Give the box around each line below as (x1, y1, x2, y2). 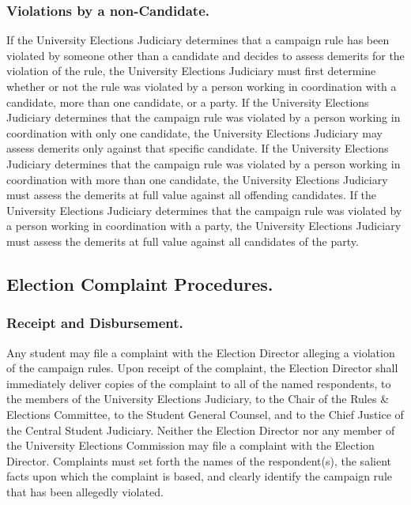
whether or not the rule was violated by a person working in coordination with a (6, 78, 397, 94)
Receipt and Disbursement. (6, 313, 183, 333)
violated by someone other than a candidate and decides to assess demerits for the (6, 47, 405, 63)
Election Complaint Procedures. (6, 271, 273, 296)
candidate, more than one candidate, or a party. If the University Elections (6, 93, 369, 110)
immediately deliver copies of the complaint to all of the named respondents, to (6, 375, 391, 391)
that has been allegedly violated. (6, 483, 164, 499)
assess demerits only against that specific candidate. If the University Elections (6, 140, 389, 156)
